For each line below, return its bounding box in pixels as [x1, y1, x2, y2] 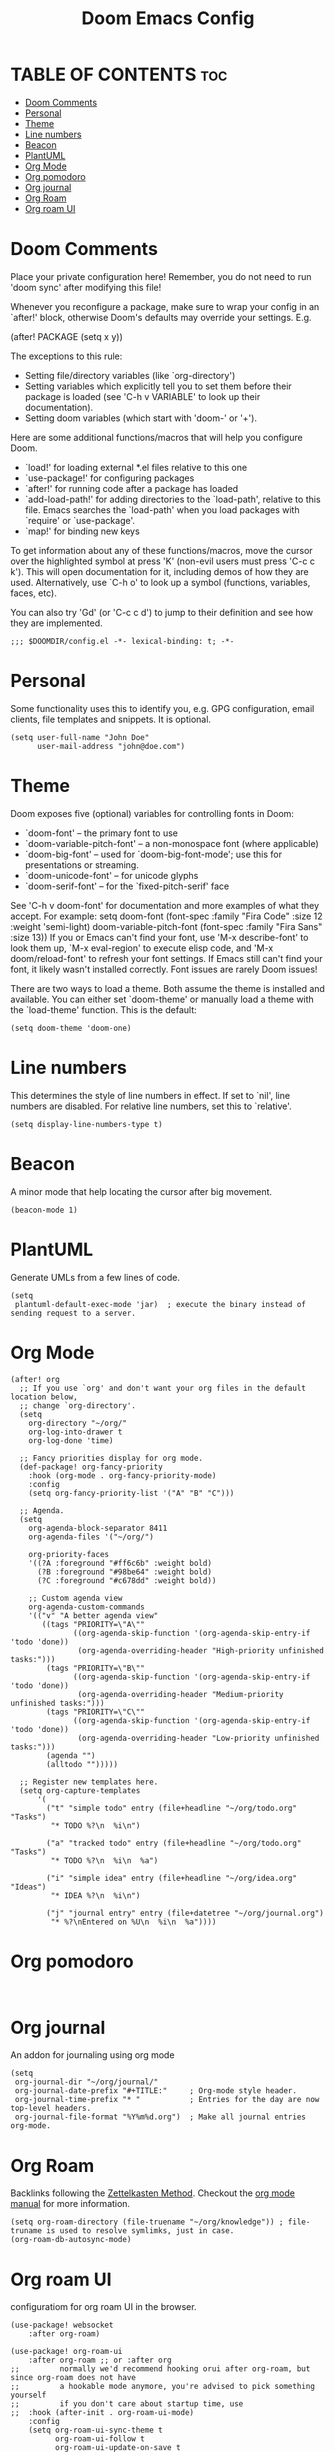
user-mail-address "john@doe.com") [36, 741, 186, 751]
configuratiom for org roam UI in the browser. [10, 2301, 197, 2313]
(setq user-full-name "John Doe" [10, 732, 150, 742]
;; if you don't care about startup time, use [10, 2399, 244, 2409]
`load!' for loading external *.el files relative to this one [24, 461, 248, 473]
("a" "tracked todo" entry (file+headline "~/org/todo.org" [46, 1838, 302, 1848]
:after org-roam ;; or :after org [28, 2355, 172, 2366]
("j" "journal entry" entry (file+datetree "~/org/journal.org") [46, 1908, 325, 1918]
